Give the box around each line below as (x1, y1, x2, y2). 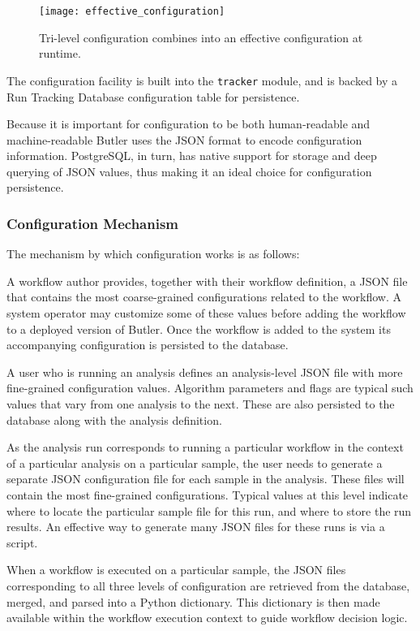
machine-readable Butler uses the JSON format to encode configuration (6, 131, 362, 148)
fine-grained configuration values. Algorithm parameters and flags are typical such (6, 379, 414, 396)
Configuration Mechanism (6, 213, 179, 233)
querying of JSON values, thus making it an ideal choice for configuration (6, 162, 372, 179)
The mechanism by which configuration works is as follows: (6, 245, 300, 262)
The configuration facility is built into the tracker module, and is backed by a (6, 71, 398, 89)
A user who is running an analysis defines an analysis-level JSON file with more (6, 363, 403, 380)
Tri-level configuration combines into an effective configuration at (39, 28, 363, 45)
